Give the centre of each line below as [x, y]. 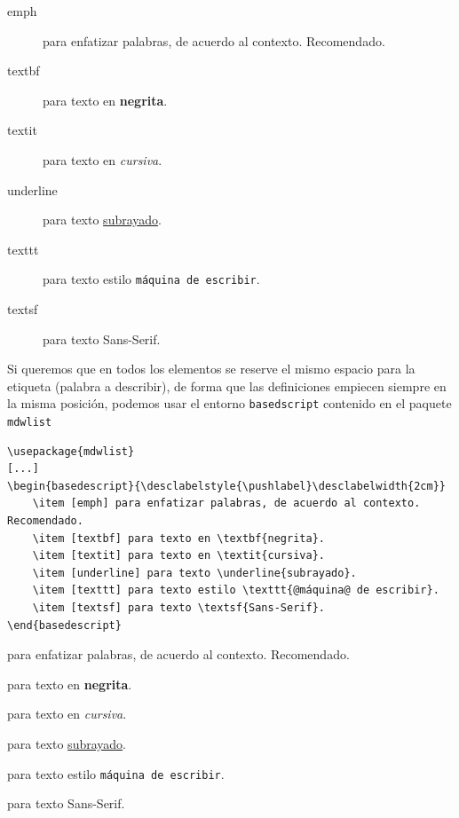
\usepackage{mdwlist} [71, 451]
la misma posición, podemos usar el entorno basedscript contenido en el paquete [229, 403]
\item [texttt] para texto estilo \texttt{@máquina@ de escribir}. [236, 590]
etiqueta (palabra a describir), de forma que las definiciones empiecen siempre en [227, 385]
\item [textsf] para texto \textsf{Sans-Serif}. [178, 608]
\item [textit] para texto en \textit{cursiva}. [178, 556]
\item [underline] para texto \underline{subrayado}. [194, 573]
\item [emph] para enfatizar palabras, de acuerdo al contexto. [226, 503]
